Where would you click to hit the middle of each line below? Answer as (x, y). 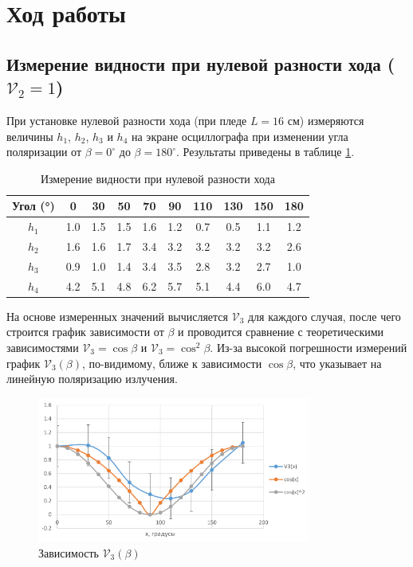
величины (30, 136)
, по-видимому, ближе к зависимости (172, 363)
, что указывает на (337, 363)
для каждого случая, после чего (324, 316)
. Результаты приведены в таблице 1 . (265, 152)
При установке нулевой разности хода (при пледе (127, 120)
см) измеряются (326, 120)
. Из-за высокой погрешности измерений (309, 347)
